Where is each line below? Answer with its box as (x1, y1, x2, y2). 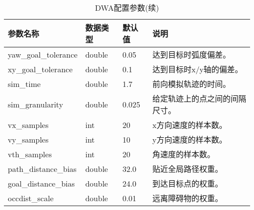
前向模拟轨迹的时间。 (152, 78, 231, 89)
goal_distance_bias (8, 177, 75, 189)
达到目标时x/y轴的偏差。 (152, 63, 243, 75)
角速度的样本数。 (152, 148, 215, 160)
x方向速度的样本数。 (152, 119, 227, 130)
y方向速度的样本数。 (152, 134, 227, 145)
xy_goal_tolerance (8, 63, 73, 75)
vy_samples (8, 133, 49, 145)
